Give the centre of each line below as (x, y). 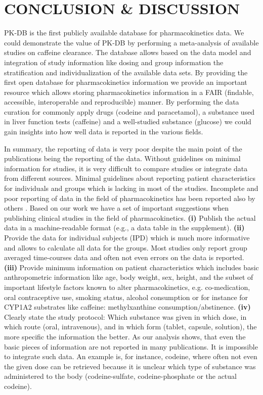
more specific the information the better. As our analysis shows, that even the (125, 336)
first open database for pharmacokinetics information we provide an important (126, 82)
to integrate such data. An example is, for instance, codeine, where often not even (131, 356)
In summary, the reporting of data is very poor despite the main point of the (123, 148)
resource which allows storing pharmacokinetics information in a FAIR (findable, (129, 92)
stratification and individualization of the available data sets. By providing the (126, 72)
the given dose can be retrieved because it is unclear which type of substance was (130, 366)
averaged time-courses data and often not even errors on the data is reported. (124, 257)
